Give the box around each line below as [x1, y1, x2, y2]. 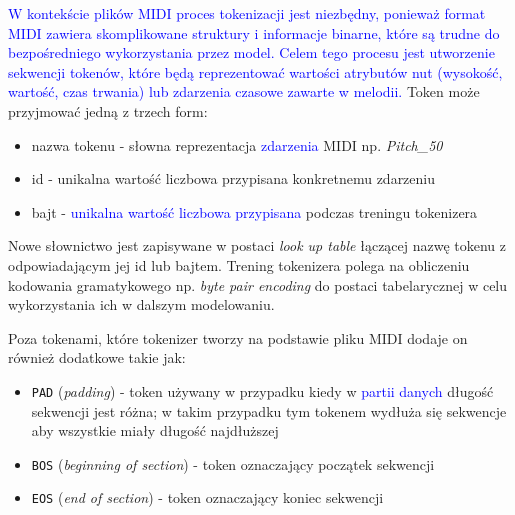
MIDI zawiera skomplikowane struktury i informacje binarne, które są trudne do [8, 22, 500, 43]
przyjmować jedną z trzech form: [8, 100, 208, 121]
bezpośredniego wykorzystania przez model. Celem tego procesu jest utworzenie [8, 42, 495, 63]
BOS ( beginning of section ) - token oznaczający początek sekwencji [31, 453, 435, 474]
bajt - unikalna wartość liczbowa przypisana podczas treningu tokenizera [31, 201, 478, 222]
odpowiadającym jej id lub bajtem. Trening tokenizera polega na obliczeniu [8, 254, 470, 275]
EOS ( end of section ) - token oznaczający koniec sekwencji [31, 487, 384, 508]
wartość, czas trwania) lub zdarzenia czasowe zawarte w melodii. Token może [8, 81, 480, 102]
